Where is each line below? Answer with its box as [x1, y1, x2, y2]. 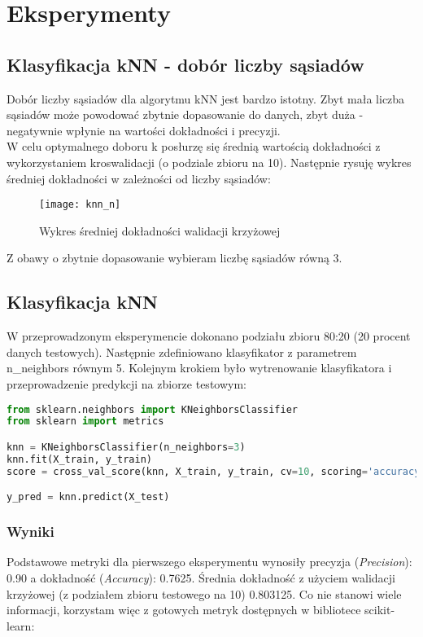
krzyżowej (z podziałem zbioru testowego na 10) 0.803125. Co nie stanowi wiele [7, 585, 402, 602]
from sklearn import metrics [7, 415, 164, 428]
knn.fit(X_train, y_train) [7, 453, 152, 465]
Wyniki [7, 521, 55, 542]
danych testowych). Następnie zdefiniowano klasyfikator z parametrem [7, 343, 357, 360]
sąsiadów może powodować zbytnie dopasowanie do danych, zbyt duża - [7, 106, 364, 123]
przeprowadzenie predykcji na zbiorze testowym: [7, 375, 246, 392]
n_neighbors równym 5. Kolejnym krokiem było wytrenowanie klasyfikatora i [7, 359, 392, 376]
